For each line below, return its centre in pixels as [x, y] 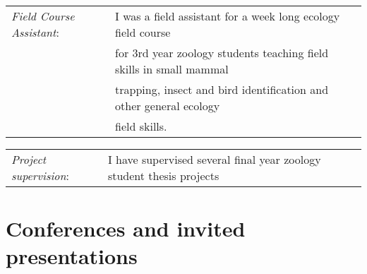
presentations [72, 256]
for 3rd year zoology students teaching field [222, 53]
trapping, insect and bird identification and [222, 89]
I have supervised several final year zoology [214, 159]
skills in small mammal [172, 69]
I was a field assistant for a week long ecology [228, 16]
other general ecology [168, 106]
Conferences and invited [126, 228]
